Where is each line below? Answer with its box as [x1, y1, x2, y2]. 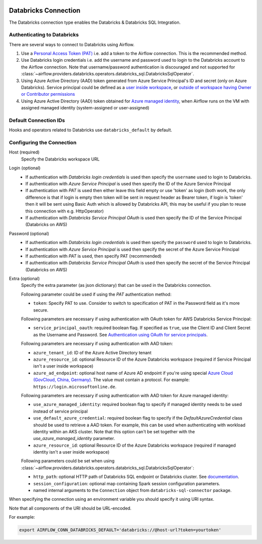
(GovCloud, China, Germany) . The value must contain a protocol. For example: [33, 377, 190, 383]
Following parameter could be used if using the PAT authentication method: [21, 291, 172, 297]
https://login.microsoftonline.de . [33, 384, 116, 389]
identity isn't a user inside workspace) [33, 449, 110, 455]
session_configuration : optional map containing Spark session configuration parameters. [33, 480, 220, 486]
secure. [33, 307, 49, 313]
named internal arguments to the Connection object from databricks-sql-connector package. [33, 488, 232, 493]
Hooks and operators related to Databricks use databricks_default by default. [9, 127, 172, 133]
